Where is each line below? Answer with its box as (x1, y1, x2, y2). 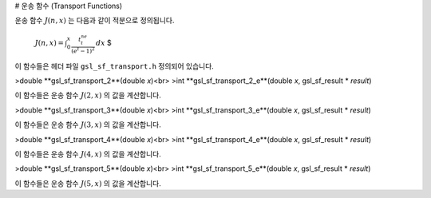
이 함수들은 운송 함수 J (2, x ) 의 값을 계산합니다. (14, 90, 161, 100)
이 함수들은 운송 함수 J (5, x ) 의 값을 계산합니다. (14, 178, 161, 188)
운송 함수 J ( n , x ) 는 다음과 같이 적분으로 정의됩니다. (14, 16, 175, 26)
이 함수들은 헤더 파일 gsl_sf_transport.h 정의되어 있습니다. (14, 61, 215, 71)
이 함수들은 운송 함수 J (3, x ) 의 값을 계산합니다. (14, 120, 161, 129)
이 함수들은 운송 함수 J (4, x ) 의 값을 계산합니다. (14, 148, 161, 159)
